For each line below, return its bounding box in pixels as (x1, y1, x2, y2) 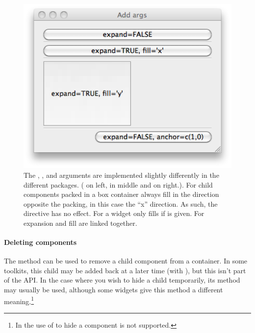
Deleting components (4, 237, 77, 247)
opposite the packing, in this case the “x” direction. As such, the (24, 198, 218, 209)
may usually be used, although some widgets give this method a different (4, 285, 223, 295)
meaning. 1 (4, 294, 34, 306)
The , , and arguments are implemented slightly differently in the (24, 169, 219, 180)
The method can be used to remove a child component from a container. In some (4, 256, 248, 266)
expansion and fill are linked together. (24, 217, 137, 228)
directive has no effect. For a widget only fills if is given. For (24, 208, 204, 218)
